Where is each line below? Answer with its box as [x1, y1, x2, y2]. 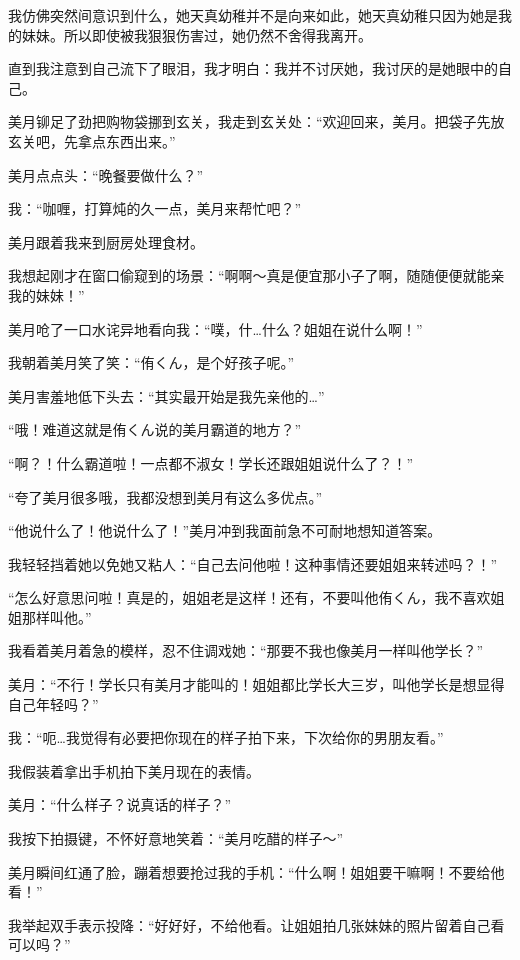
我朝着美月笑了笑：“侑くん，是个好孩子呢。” [8, 352, 295, 373]
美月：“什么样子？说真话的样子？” [8, 794, 232, 815]
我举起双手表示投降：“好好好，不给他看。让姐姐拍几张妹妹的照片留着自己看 [8, 914, 505, 935]
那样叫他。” [21, 606, 92, 627]
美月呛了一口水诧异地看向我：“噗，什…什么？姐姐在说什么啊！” [8, 318, 423, 339]
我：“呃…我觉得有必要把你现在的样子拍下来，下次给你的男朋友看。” [8, 727, 444, 748]
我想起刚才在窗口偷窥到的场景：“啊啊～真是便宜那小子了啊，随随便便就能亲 [8, 265, 505, 286]
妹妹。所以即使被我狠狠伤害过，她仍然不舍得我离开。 [21, 24, 372, 45]
